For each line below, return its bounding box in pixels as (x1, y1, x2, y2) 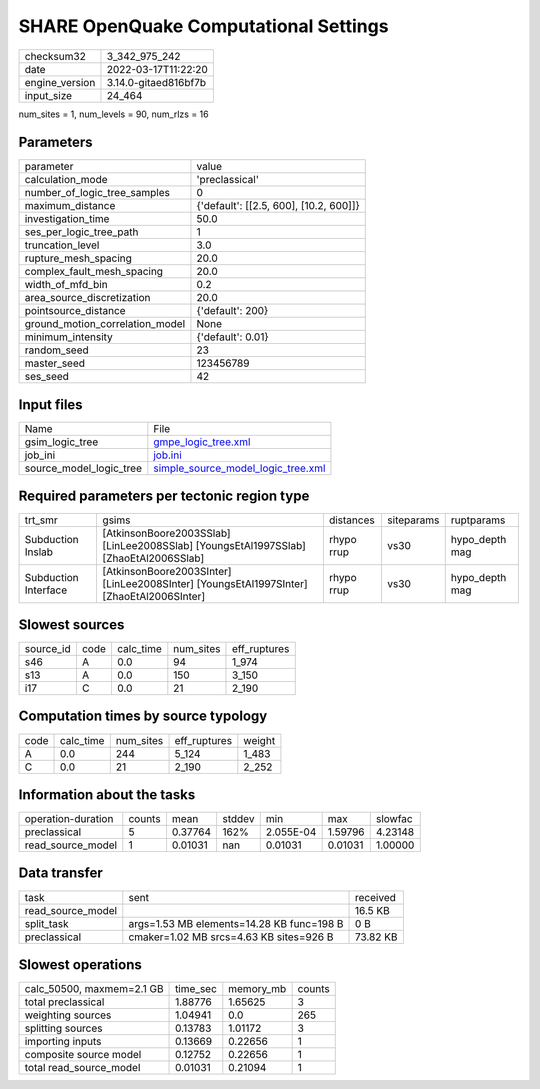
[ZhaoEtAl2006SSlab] (102, 551, 205, 565)
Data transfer (18, 865, 104, 882)
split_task (24, 916, 69, 930)
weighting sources (24, 1008, 112, 1022)
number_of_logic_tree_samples (24, 186, 170, 200)
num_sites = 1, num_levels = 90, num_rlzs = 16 (18, 108, 209, 120)
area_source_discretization (24, 291, 151, 305)
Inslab (24, 545, 54, 559)
